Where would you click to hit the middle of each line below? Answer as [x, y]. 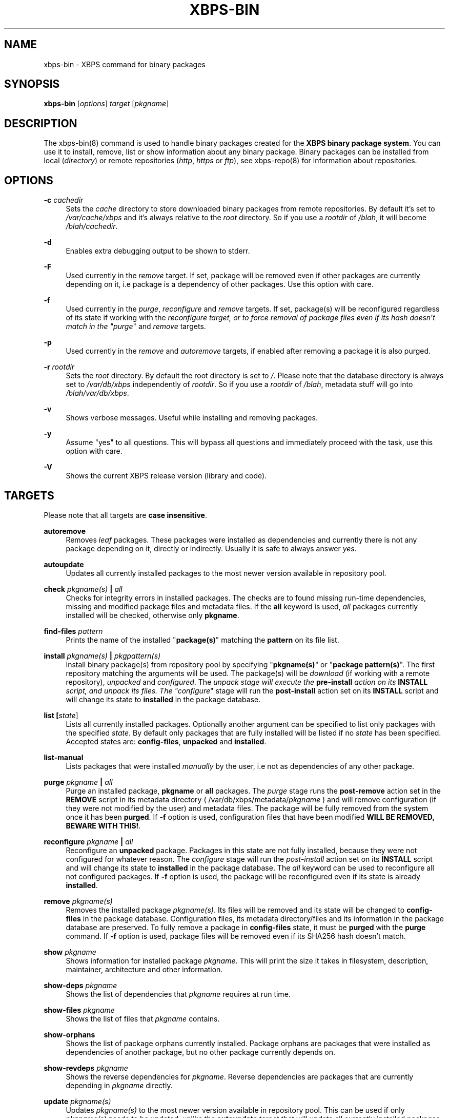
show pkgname [70, 952]
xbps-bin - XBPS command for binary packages [125, 64]
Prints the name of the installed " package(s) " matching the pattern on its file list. [202, 640]
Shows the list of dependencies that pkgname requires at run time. [178, 994]
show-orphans [69, 1034]
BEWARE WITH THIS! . [103, 825]
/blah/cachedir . [92, 226]
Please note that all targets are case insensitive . [125, 515]
